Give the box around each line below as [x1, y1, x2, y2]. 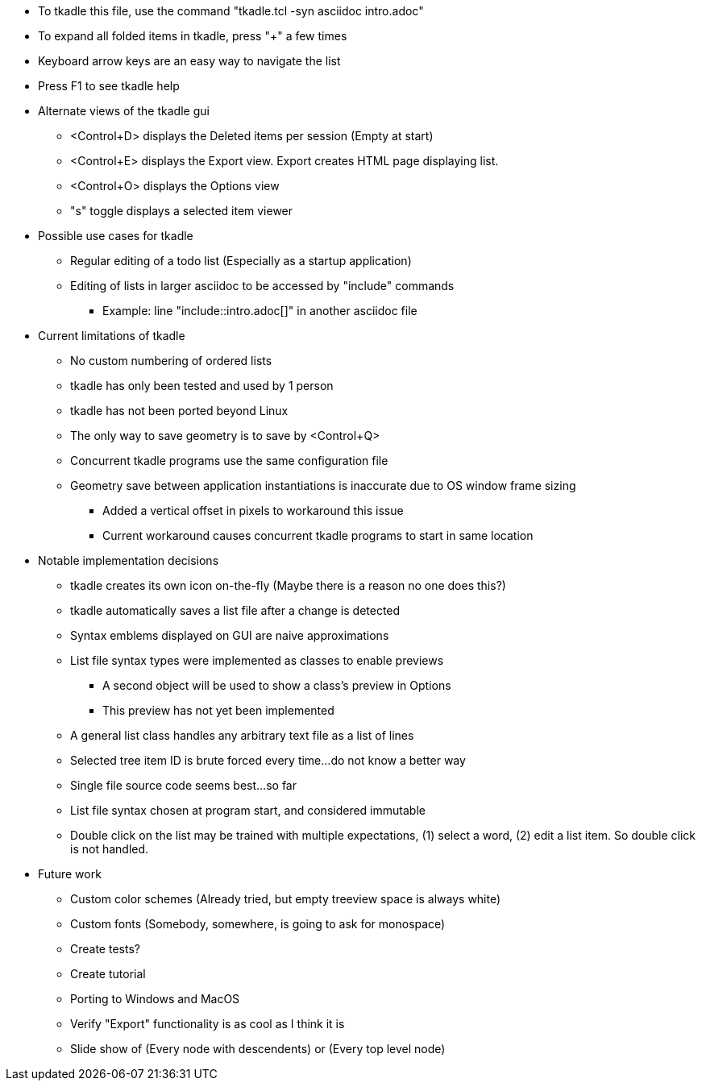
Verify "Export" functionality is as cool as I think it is [70, 1017, 345, 1031]
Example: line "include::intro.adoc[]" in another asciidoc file [102, 304, 417, 317]
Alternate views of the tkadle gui [38, 104, 210, 118]
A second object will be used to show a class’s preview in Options [102, 678, 451, 692]
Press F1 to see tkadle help [38, 79, 180, 93]
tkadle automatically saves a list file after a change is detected [70, 604, 401, 617]
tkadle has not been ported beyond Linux [70, 404, 289, 417]
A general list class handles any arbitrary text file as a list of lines [70, 728, 414, 742]
